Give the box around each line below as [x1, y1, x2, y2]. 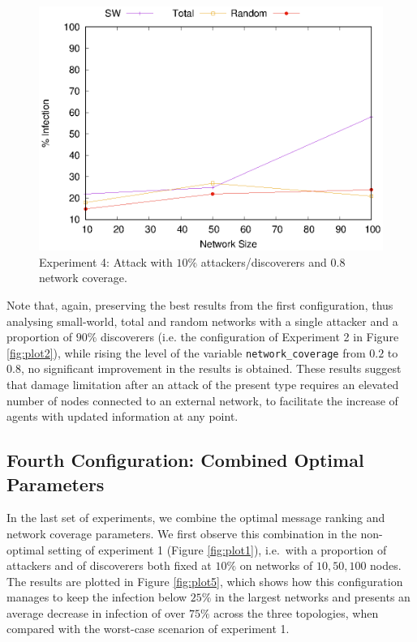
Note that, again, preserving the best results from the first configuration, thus [6, 296, 393, 313]
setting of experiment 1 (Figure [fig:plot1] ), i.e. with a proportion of [48, 541, 387, 558]
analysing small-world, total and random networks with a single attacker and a [6, 312, 398, 329]
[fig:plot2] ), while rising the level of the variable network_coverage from [6, 344, 366, 361]
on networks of [239, 557, 313, 574]
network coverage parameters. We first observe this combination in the [6, 524, 357, 541]
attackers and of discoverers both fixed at [6, 557, 212, 574]
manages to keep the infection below [6, 588, 187, 606]
